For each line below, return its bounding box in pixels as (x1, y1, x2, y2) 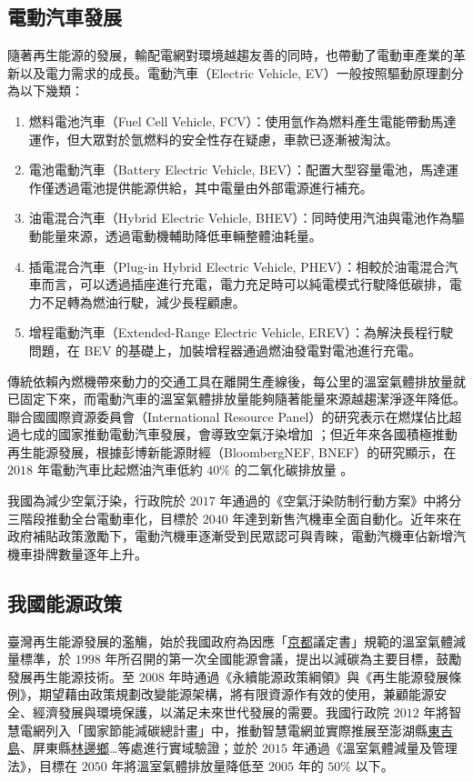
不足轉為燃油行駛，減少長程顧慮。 (41, 292, 246, 311)
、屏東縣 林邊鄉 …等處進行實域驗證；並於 (20, 738, 258, 757)
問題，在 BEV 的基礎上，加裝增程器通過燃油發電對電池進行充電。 (28, 340, 422, 359)
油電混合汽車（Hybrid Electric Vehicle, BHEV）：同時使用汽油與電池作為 (28, 208, 452, 227)
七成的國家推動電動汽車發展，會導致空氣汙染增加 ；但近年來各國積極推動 (19, 425, 458, 444)
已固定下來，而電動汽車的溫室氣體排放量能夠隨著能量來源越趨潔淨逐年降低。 (7, 389, 466, 408)
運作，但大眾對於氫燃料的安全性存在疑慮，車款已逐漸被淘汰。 (28, 129, 398, 148)
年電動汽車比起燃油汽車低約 (36, 460, 203, 479)
